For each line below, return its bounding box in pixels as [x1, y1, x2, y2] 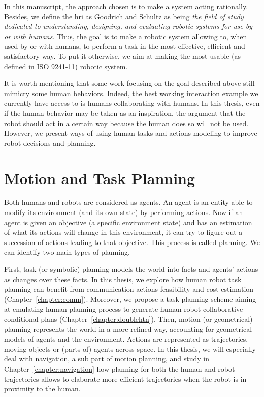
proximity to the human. [4, 383, 81, 394]
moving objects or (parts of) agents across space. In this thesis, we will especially [4, 343, 256, 354]
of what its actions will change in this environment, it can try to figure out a [4, 227, 243, 237]
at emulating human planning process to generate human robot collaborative [4, 303, 243, 314]
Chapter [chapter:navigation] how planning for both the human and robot [4, 363, 235, 374]
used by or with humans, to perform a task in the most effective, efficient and [4, 41, 245, 51]
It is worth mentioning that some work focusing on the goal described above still [4, 78, 255, 88]
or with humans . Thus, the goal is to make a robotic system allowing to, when [4, 30, 247, 41]
